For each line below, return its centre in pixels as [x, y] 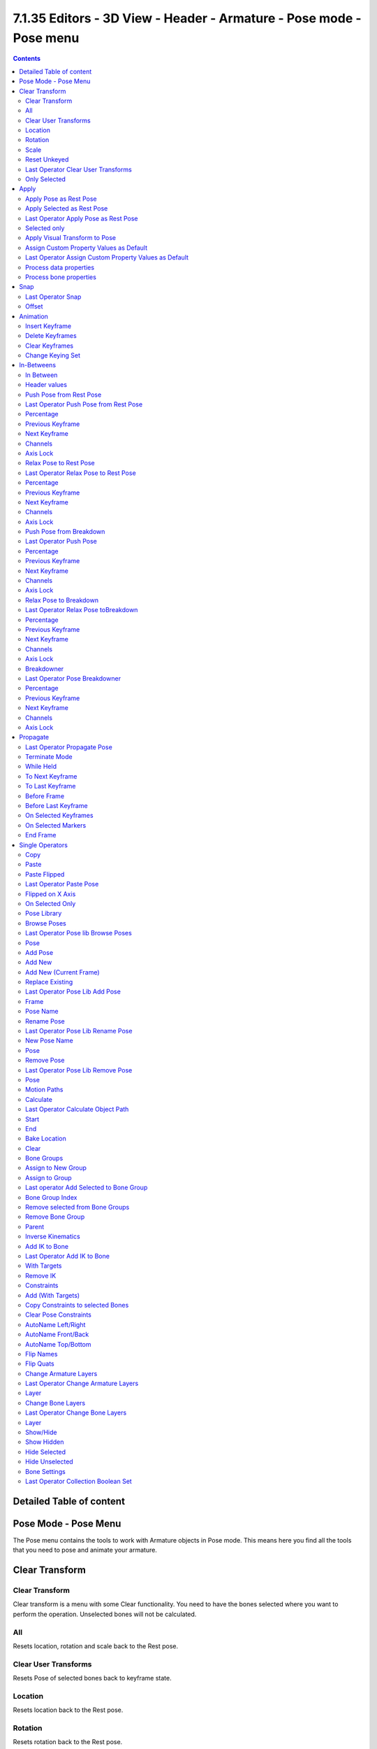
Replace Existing [49, 982]
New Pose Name [49, 1041]
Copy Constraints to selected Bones [77, 1305]
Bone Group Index [51, 1197]
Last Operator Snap [53, 297]
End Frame [41, 835]
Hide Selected [46, 1452]
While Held [41, 767]
